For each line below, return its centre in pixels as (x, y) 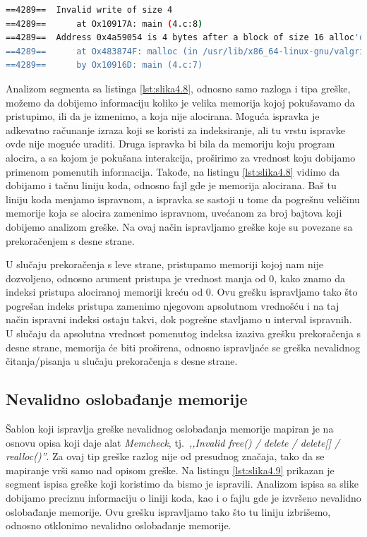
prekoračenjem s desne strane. (70, 240)
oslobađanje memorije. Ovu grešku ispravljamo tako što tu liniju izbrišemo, (168, 511)
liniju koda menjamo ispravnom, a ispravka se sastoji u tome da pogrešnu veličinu (183, 199)
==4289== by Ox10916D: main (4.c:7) (104, 65)
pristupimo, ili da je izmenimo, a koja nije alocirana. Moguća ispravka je (163, 116)
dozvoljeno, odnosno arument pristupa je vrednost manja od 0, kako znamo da (176, 278)
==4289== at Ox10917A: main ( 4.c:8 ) (104, 24)
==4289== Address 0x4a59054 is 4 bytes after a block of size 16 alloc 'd (185, 38)
